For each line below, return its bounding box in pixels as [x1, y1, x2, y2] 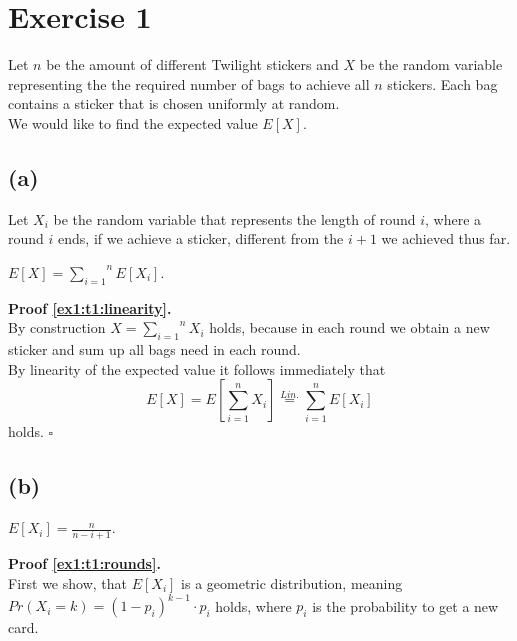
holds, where [215, 595, 292, 616]
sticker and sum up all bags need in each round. [8, 339, 301, 360]
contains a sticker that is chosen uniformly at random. [8, 93, 340, 114]
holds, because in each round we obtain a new [209, 317, 490, 338]
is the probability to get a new [312, 595, 499, 616]
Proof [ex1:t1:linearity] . [8, 297, 172, 318]
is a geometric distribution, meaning [181, 572, 403, 593]
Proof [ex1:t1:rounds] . [8, 553, 161, 574]
